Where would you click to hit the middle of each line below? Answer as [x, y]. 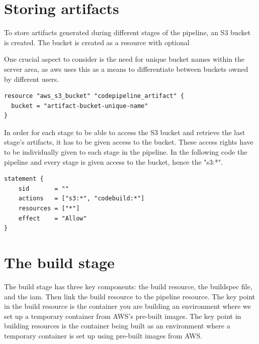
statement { [24, 179]
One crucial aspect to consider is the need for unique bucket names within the [124, 59]
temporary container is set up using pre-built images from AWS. [103, 335]
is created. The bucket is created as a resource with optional [97, 42]
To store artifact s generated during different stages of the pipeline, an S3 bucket [127, 32]
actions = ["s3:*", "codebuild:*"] [81, 199]
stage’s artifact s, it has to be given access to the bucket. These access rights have [129, 142]
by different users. [32, 79]
